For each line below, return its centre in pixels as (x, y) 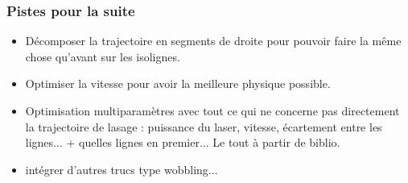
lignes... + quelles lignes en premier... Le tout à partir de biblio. (183, 142)
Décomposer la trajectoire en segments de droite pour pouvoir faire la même (213, 41)
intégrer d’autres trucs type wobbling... (122, 169)
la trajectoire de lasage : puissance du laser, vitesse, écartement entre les (204, 126)
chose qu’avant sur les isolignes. (103, 56)
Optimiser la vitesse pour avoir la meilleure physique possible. (178, 83)
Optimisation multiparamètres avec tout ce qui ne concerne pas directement (212, 110)
